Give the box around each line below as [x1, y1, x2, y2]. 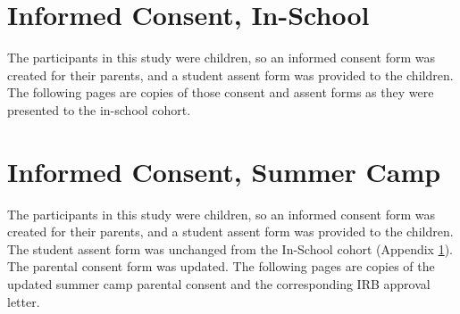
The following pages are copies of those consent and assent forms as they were [7, 83, 434, 102]
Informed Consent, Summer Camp [7, 153, 441, 189]
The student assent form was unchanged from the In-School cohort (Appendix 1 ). [7, 239, 453, 258]
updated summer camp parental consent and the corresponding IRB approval [7, 275, 431, 293]
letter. [7, 292, 40, 310]
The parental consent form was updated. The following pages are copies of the [7, 257, 435, 276]
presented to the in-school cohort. [7, 100, 191, 119]
